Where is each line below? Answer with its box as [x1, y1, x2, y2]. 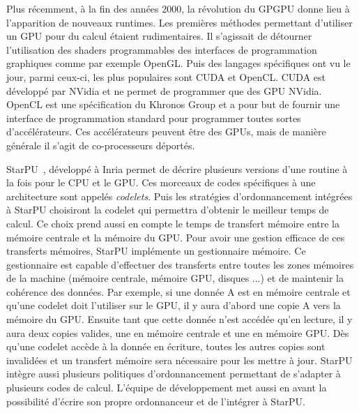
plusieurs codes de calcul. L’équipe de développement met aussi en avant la [6, 380, 327, 395]
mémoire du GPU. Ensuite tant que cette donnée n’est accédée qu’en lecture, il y [6, 312, 353, 326]
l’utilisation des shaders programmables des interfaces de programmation [6, 42, 317, 57]
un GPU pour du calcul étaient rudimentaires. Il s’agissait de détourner [6, 29, 312, 43]
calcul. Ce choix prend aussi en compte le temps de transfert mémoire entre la [6, 216, 339, 230]
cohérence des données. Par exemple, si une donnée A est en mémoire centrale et [6, 284, 351, 299]
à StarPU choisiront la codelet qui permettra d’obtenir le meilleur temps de [6, 202, 329, 217]
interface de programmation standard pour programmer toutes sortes [6, 110, 301, 125]
